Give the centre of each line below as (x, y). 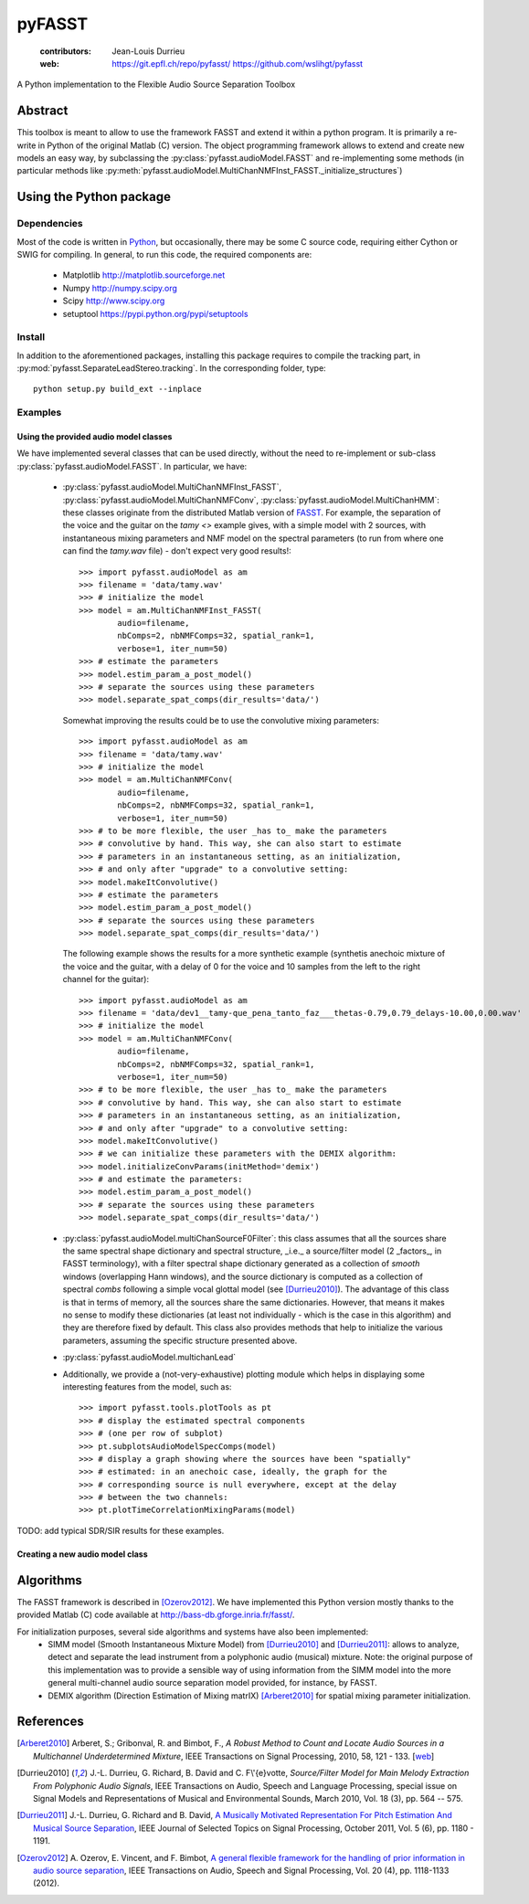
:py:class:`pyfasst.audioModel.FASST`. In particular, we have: (132, 466)
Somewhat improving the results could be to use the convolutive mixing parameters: (221, 720)
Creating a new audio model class (82, 1554)
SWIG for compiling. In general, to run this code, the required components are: (164, 254)
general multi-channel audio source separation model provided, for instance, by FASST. (213, 1683)
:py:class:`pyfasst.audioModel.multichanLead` (149, 1358)
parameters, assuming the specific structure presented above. (180, 1340)
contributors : (65, 51)
